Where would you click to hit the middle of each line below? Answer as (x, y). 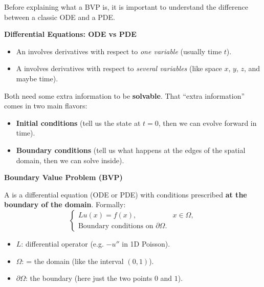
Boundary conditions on (116, 226)
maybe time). (37, 78)
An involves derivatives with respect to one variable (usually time (119, 51)
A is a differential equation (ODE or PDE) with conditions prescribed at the (126, 194)
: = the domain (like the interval (73, 261)
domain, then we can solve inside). (70, 160)
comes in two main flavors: (46, 106)
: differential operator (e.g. (62, 243)
